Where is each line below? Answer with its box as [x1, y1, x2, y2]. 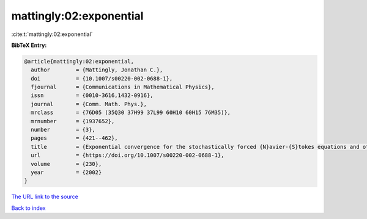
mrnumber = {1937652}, [31, 118, 115, 124]
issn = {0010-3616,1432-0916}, [31, 92, 154, 99]
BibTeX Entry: [11, 41, 47, 49]
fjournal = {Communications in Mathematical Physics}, [31, 84, 215, 91]
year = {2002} [31, 169, 102, 176]
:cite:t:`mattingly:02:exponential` [11, 31, 93, 38]
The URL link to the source [11, 193, 79, 201]
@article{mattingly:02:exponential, [24, 58, 135, 65]
